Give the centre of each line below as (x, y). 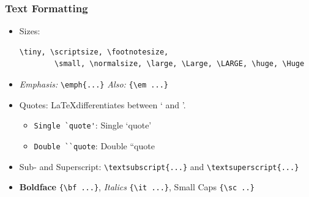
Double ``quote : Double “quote (94, 145)
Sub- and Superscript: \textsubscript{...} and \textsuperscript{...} (159, 166)
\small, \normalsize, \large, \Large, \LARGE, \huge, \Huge (180, 64)
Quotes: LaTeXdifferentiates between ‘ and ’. (102, 104)
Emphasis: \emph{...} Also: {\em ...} (94, 84)
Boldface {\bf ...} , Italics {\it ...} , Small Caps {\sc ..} (137, 187)
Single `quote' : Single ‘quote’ (93, 125)
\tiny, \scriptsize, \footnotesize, (94, 52)
